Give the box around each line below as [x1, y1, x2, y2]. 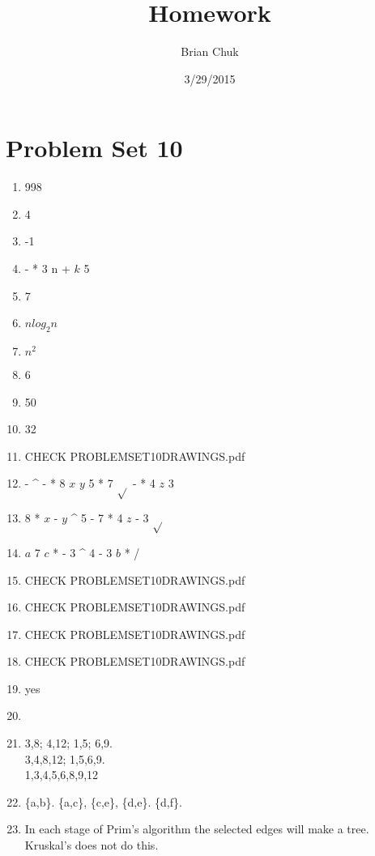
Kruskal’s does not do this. [24, 837, 159, 854]
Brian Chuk [181, 43, 239, 60]
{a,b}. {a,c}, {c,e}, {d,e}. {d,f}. [24, 793, 182, 810]
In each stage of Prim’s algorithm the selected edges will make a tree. [24, 820, 369, 837]
